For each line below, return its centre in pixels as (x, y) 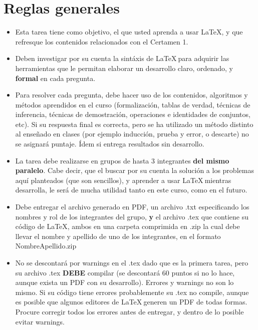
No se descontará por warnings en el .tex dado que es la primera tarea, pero (132, 262)
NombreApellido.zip (46, 246)
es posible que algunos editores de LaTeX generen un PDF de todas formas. (131, 302)
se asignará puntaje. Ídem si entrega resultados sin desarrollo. (110, 144)
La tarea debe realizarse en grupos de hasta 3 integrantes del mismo (122, 160)
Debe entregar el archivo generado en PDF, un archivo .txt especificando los (132, 207)
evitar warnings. (40, 321)
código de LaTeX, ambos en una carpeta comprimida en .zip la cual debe (127, 226)
